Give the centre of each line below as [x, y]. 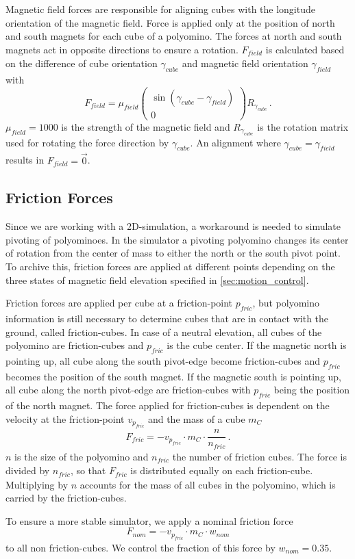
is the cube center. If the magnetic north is [257, 345]
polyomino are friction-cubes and [75, 345]
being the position [312, 390]
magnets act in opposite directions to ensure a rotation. [122, 49]
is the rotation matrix [303, 126]
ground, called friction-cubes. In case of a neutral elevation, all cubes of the [164, 331]
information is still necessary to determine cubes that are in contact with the [167, 318]
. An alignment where [235, 142]
